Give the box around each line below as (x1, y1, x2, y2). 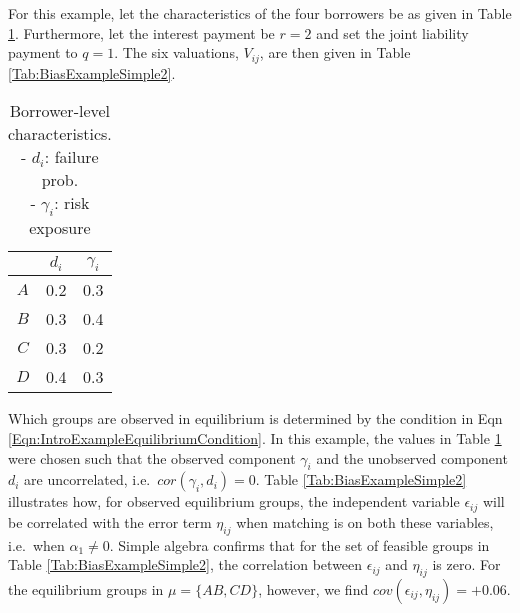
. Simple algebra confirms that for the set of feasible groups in (109, 534, 490, 555)
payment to (8, 42, 78, 63)
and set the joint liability (316, 22, 469, 43)
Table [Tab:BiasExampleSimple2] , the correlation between (8, 554, 363, 575)
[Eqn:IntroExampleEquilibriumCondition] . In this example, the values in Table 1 (8, 427, 502, 448)
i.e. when (8, 534, 65, 555)
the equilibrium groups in (8, 578, 164, 599)
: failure (44, 145, 99, 169)
